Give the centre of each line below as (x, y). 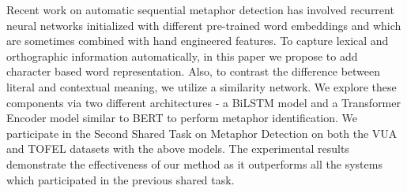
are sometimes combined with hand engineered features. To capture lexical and (198, 41)
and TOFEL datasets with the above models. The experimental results (178, 148)
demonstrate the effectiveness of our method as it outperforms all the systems (194, 163)
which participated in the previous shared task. (121, 179)
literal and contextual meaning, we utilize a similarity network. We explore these (202, 86)
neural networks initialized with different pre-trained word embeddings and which (204, 25)
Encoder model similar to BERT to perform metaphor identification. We (182, 118)
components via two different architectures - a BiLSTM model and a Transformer (203, 102)
